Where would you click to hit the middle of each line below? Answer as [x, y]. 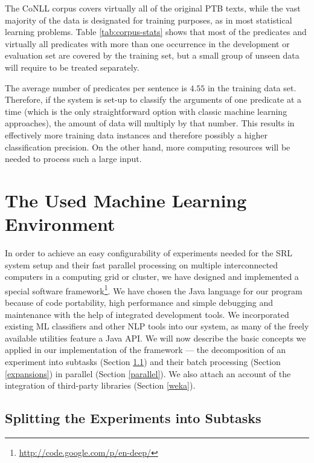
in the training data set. [252, 87]
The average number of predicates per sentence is [96, 87]
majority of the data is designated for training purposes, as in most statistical [149, 20]
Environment [60, 224]
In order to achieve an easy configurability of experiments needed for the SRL [149, 253]
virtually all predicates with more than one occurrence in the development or [147, 43]
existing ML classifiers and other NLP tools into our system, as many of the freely [157, 326]
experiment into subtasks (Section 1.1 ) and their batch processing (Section [143, 362]
